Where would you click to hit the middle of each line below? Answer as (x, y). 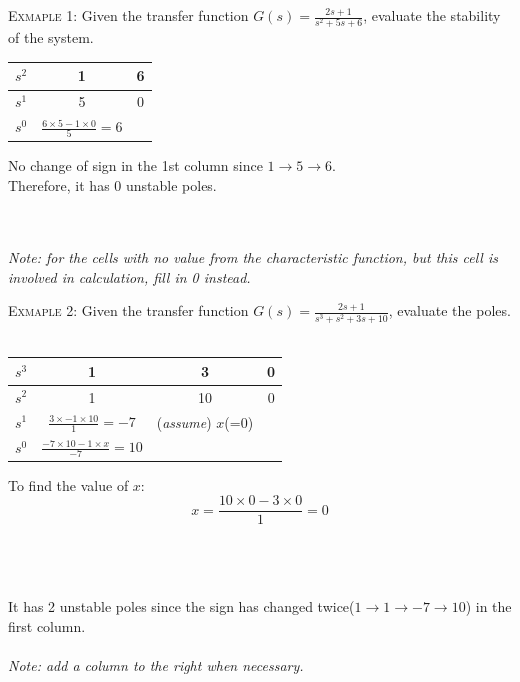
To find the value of (68, 484)
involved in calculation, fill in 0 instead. (129, 276)
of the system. (51, 37)
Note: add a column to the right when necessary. (156, 665)
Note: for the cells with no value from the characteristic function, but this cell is (253, 257)
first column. (47, 625)
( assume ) (184, 421)
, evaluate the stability (432, 15)
